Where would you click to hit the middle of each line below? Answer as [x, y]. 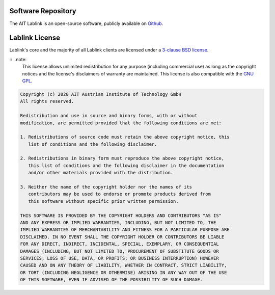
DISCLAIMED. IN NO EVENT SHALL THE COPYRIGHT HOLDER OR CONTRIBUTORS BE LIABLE [122, 237]
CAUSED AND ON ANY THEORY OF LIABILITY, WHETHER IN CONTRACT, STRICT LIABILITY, [123, 265]
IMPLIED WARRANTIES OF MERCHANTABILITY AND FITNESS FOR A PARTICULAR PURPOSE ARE [125, 230]
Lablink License [35, 38]
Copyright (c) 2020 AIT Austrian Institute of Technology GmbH [101, 94]
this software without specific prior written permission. [103, 201]
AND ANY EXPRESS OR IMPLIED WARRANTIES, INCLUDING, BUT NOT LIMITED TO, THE [118, 222]
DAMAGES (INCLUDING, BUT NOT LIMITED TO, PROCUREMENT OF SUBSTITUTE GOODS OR [119, 251]
